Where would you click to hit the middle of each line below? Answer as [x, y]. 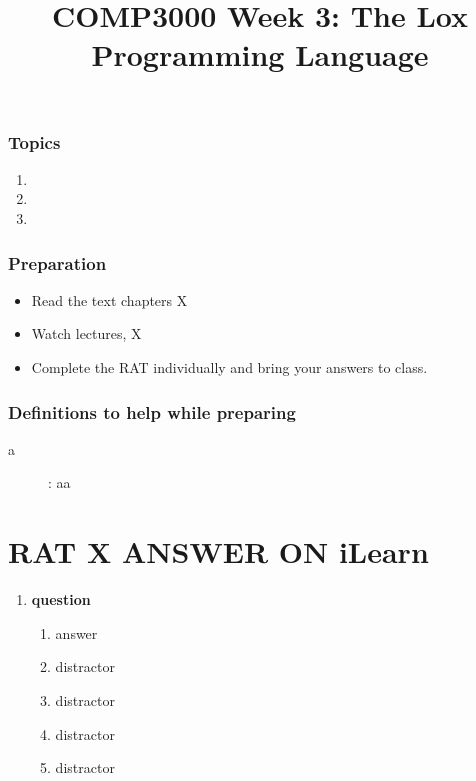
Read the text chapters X [109, 299]
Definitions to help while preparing [152, 411]
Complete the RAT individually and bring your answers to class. [229, 367]
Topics [34, 141]
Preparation [57, 262]
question [61, 599]
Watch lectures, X [86, 333]
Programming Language [260, 54]
